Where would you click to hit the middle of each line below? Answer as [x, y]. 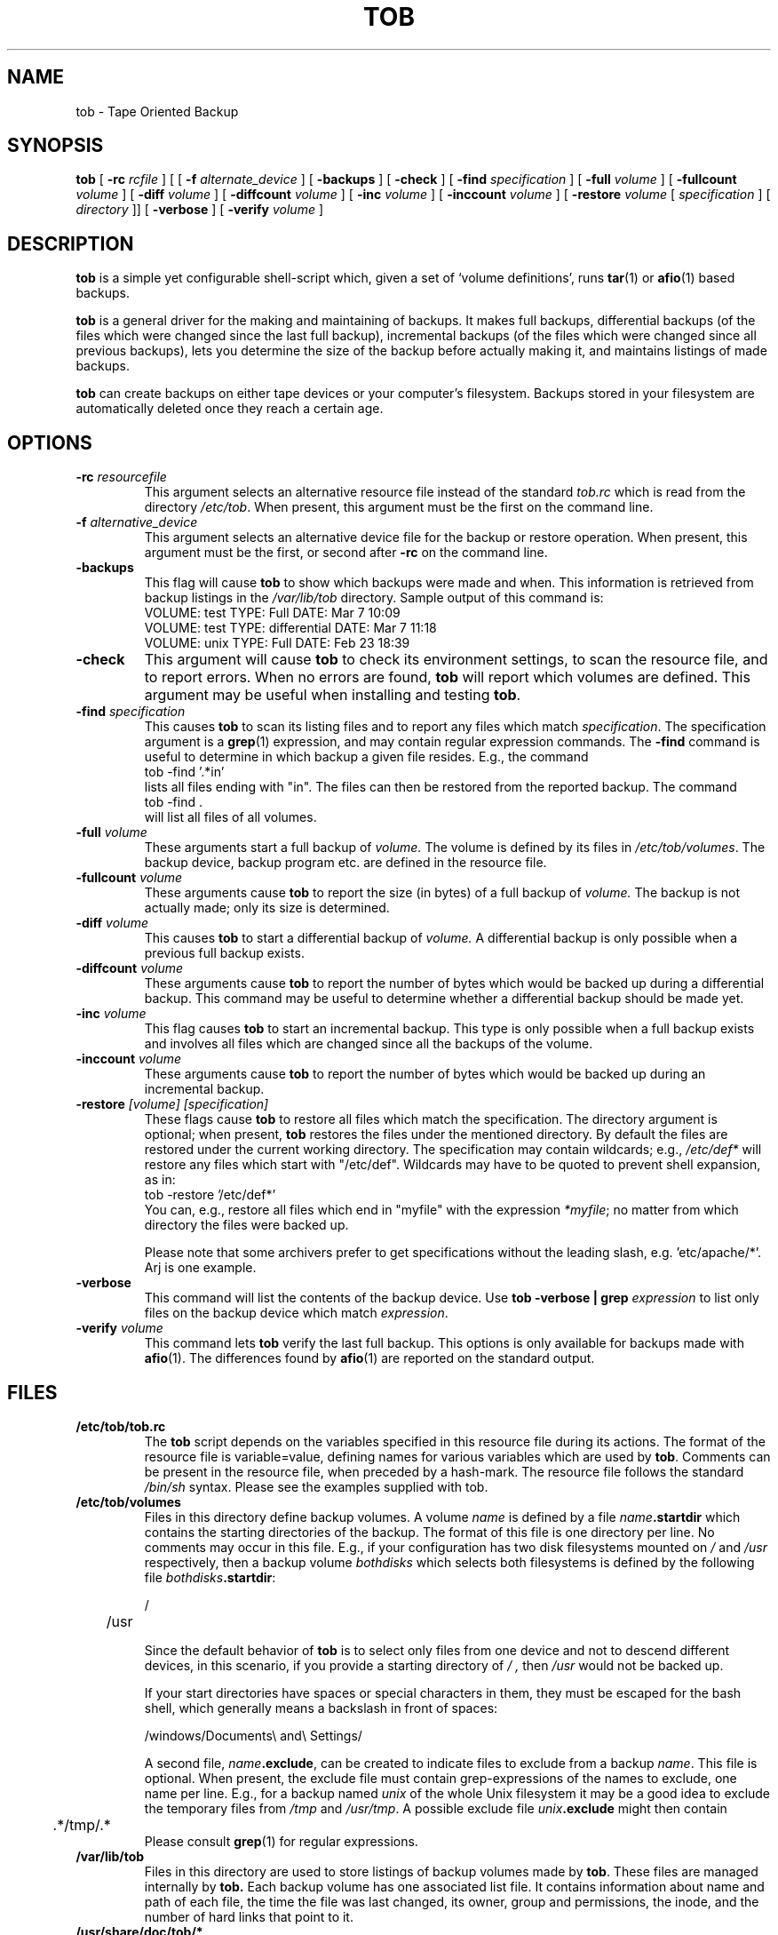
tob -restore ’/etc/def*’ [210, 1195]
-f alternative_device [137, 522]
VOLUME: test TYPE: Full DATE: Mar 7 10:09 [272, 613]
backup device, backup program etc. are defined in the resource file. [345, 863]
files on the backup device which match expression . [296, 1313]
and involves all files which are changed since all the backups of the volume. [369, 1044]
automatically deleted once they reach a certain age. [230, 409]
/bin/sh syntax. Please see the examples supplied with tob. [316, 1486]
